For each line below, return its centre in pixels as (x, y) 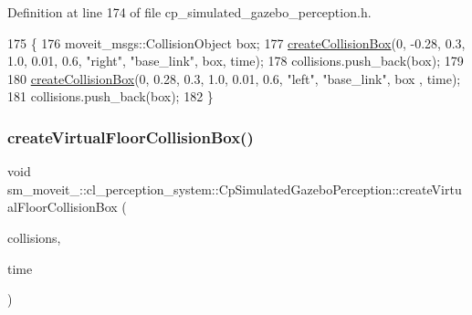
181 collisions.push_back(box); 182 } (110, 96)
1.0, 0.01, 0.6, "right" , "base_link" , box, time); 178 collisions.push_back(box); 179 (236, 61)
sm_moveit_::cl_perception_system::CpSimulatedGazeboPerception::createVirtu (235, 189)
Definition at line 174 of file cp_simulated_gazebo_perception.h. (189, 12)
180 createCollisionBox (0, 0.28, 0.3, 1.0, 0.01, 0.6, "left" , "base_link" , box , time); (234, 78)
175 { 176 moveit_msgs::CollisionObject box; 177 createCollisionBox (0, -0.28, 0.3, (236, 42)
